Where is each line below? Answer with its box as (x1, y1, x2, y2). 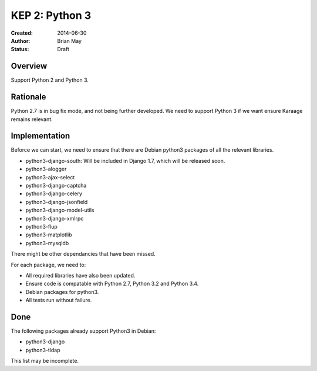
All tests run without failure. (25, 297, 92, 304)
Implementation (11, 131, 70, 141)
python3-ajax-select (25, 173, 75, 181)
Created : (11, 29, 33, 36)
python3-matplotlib (25, 231, 72, 238)
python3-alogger (25, 165, 67, 173)
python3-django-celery (25, 190, 82, 197)
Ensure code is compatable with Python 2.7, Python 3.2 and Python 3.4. (25, 280, 199, 288)
